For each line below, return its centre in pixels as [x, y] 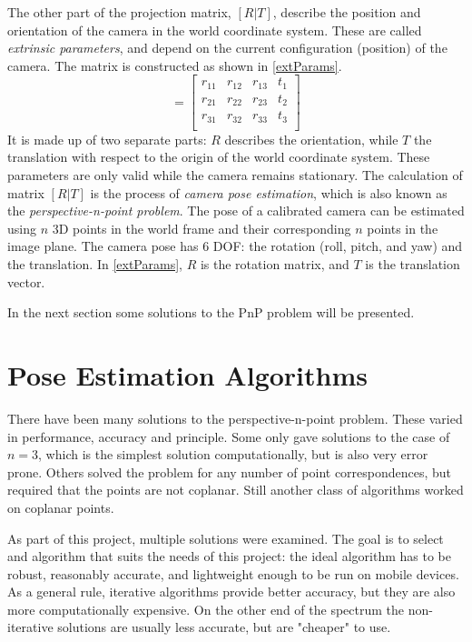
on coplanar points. [61, 507]
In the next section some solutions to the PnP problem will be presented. [211, 312]
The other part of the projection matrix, [119, 12]
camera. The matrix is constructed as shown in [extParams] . [175, 65]
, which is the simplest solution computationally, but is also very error [233, 454]
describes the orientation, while [311, 139]
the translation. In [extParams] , [95, 264]
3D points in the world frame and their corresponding [202, 228]
